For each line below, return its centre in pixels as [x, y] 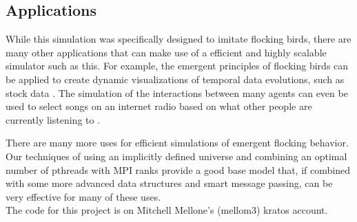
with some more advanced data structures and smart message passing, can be [169, 183]
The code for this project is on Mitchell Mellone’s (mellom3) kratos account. [167, 210]
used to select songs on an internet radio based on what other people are [159, 106]
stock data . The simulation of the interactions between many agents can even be [177, 92]
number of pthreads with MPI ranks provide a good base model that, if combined [178, 169]
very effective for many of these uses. [83, 196]
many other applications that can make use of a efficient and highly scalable [166, 52]
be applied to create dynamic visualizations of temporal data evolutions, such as [175, 79]
